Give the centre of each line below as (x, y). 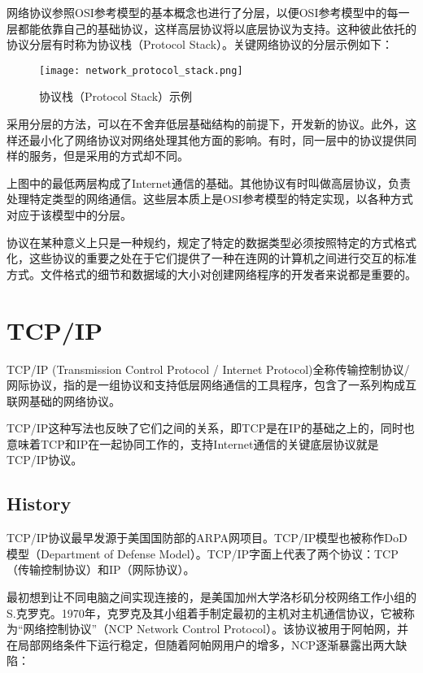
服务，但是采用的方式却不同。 (109, 156)
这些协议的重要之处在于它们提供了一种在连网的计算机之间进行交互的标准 (222, 258)
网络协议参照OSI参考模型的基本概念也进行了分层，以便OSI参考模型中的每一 (208, 12)
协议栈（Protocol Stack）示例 (116, 96)
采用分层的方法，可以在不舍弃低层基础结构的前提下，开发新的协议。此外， (206, 124)
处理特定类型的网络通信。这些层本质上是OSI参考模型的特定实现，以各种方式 (210, 199)
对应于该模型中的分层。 (69, 215)
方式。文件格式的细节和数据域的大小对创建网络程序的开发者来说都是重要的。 (211, 274)
